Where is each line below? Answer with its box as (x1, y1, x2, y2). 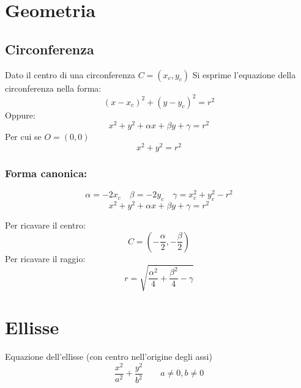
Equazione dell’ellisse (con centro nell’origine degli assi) (5, 350, 212, 363)
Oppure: (5, 108, 35, 121)
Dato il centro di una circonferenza (5, 68, 136, 81)
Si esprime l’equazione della (192, 68, 296, 81)
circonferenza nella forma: (5, 81, 102, 94)
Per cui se (5, 130, 42, 143)
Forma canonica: (5, 165, 87, 180)
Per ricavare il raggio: (5, 252, 86, 265)
